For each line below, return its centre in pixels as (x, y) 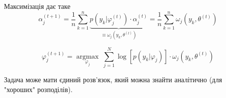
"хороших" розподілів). (38, 89)
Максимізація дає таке (37, 6)
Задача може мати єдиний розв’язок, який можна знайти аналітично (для (113, 79)
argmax (87, 56)
